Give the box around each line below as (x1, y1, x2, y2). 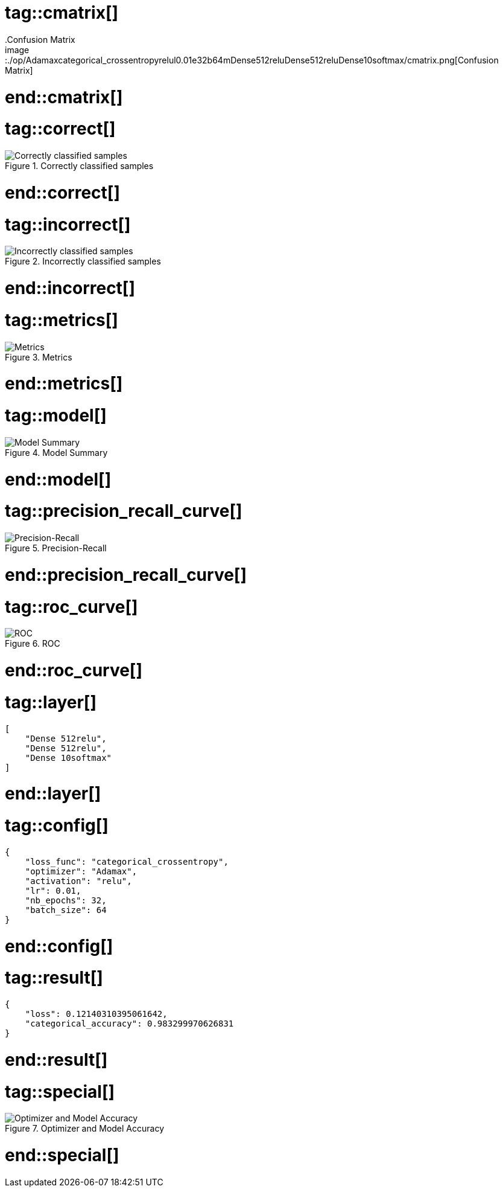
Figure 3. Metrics (5, 351, 72, 362)
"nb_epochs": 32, (25, 895, 107, 905)
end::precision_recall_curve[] (5, 564, 247, 585)
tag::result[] (5, 967, 103, 989)
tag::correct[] (5, 118, 116, 139)
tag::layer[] (5, 691, 96, 713)
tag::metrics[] (5, 309, 118, 330)
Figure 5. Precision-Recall (5, 543, 107, 553)
